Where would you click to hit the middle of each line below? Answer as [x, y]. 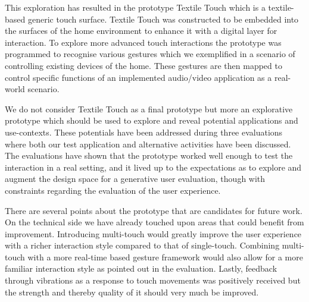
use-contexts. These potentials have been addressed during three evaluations [144, 132]
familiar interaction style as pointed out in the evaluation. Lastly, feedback [141, 268]
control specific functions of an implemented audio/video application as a [138, 77]
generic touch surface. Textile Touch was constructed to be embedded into [163, 19]
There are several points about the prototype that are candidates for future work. [154, 210]
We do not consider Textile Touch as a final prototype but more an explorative [149, 108]
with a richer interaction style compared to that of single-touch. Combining [142, 245]
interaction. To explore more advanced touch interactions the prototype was [143, 42]
